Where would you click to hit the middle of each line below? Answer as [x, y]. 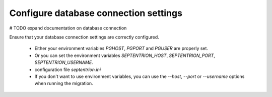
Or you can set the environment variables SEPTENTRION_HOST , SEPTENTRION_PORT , [125, 55]
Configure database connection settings [96, 13]
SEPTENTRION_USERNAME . [64, 62]
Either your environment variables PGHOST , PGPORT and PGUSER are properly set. [121, 48]
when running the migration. [64, 83]
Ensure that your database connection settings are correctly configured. [84, 37]
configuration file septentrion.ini [67, 69]
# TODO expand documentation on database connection [68, 28]
